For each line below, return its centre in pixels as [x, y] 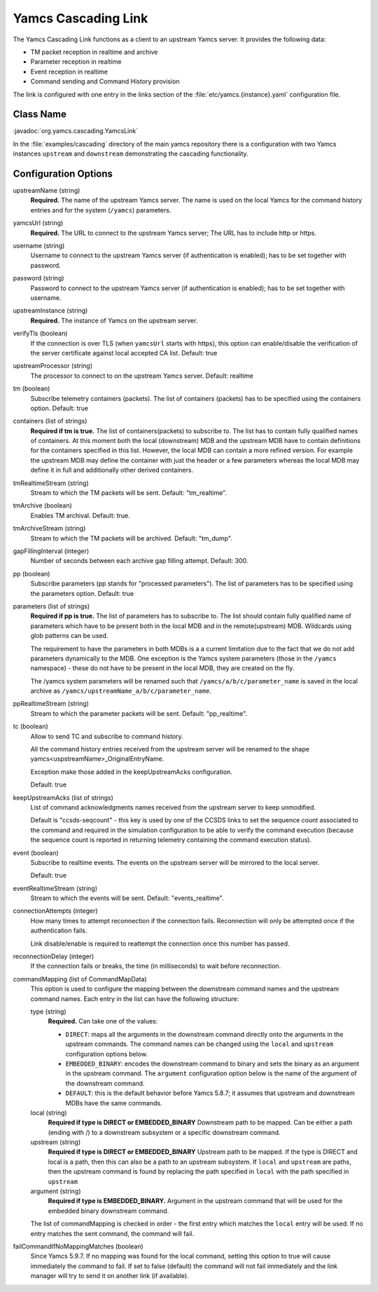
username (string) [39, 246]
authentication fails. [59, 931]
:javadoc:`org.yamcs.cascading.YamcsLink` [76, 131]
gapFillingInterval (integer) [51, 551]
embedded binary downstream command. [108, 1211]
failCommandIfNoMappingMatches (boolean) [78, 1246]
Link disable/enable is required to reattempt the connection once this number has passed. [160, 944]
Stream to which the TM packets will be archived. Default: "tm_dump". [131, 538]
